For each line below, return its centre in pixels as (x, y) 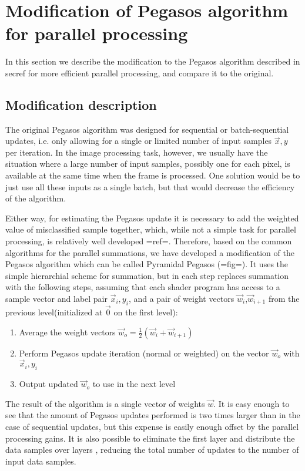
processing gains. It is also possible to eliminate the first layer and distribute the (150, 438)
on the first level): (146, 312)
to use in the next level (134, 384)
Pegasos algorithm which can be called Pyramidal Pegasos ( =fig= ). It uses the (147, 264)
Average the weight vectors (67, 332)
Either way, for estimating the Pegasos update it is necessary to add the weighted (152, 218)
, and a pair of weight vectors (181, 299)
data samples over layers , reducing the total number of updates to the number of (152, 450)
